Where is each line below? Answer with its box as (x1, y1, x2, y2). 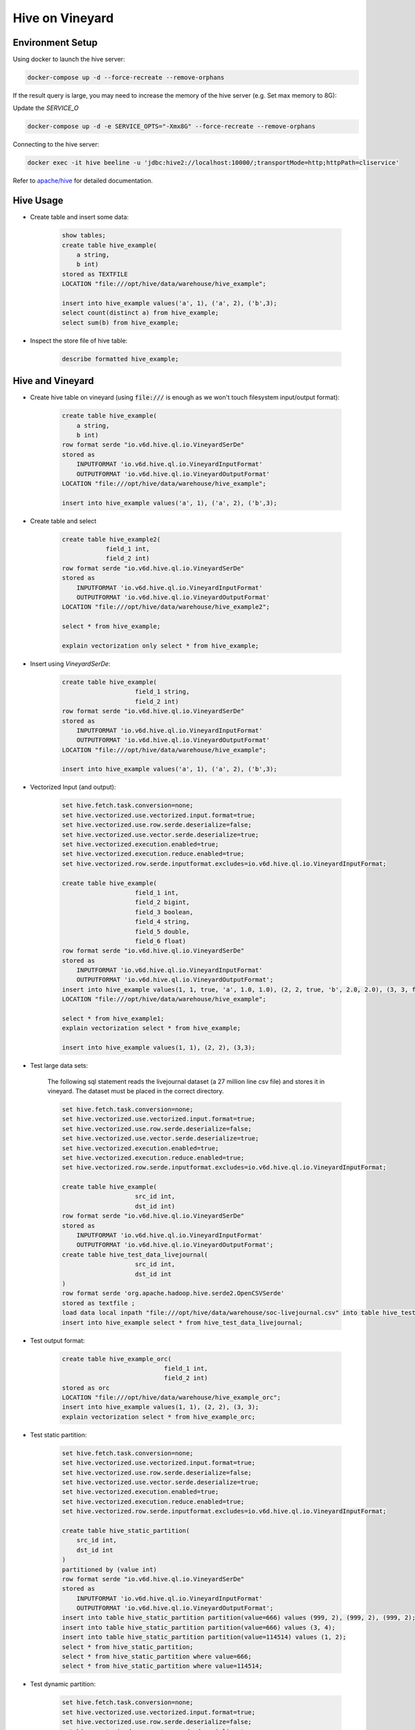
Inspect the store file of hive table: (30, 336, 128, 345)
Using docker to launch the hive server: (12, 55, 125, 64)
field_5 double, (135, 927, 190, 936)
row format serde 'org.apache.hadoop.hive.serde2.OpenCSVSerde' (62, 1289, 285, 1297)
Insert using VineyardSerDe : (30, 659, 111, 668)
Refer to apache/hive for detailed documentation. (12, 176, 154, 185)
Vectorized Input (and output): (30, 783, 116, 792)
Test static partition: (30, 1430, 87, 1439)
